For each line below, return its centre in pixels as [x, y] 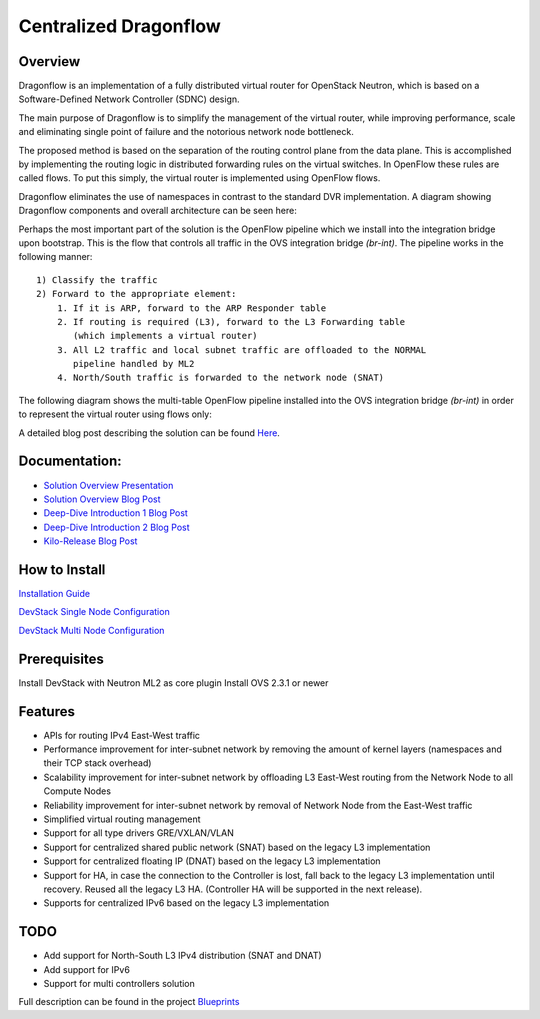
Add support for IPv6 [86, 969]
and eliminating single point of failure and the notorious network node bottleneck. [186, 132]
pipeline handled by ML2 [134, 364]
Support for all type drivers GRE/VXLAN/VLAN [138, 833]
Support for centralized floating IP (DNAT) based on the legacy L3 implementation [212, 861]
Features [46, 711]
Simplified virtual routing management [122, 819]
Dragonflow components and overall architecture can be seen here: [157, 211]
